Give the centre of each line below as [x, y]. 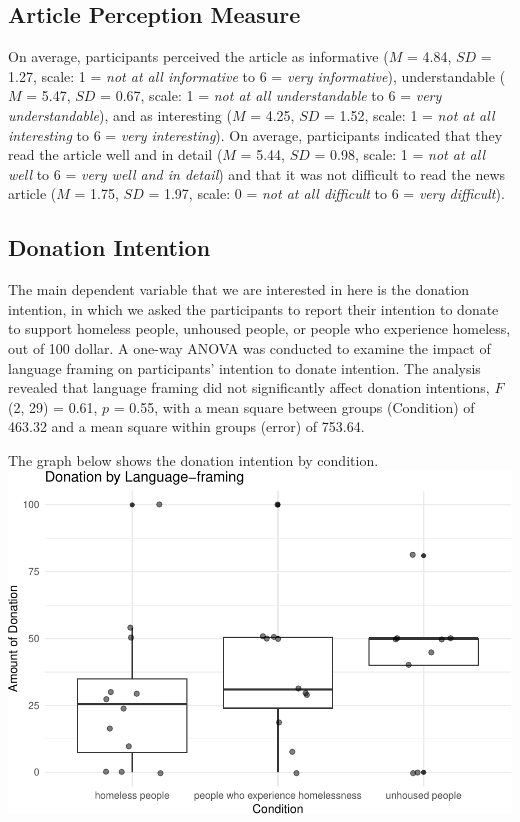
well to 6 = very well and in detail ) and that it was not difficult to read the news [257, 173]
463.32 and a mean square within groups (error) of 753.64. [186, 426]
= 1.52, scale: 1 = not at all [409, 114]
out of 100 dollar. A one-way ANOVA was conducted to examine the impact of [249, 347]
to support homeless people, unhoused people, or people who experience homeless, [259, 328]
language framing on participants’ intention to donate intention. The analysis [244, 367]
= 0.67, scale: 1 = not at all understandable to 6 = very [271, 95]
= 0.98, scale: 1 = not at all [399, 154]
